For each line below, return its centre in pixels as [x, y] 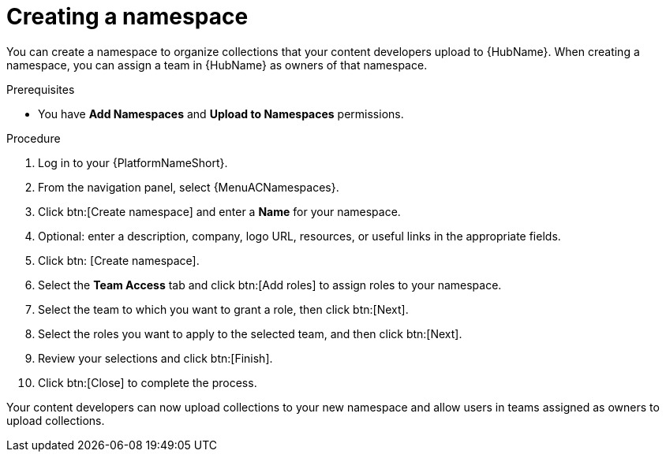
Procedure [34, 138]
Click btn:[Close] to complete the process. [148, 382]
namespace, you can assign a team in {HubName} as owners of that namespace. [217, 65]
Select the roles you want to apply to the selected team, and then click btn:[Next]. [250, 333]
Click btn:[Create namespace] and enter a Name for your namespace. [219, 211]
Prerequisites [41, 89]
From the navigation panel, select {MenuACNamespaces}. [189, 187]
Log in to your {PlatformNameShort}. [133, 162]
